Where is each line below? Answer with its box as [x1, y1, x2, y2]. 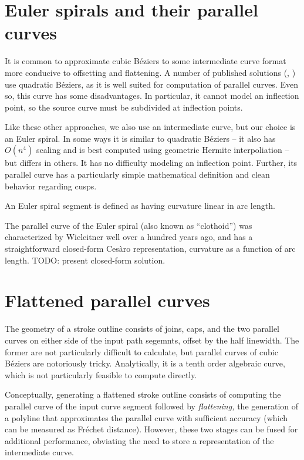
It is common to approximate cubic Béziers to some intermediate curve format [5, 55, 286, 67]
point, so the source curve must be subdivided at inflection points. [5, 101, 243, 113]
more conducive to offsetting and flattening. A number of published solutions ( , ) [5, 66, 296, 78]
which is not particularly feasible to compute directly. [5, 368, 197, 381]
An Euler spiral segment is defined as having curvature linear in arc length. [5, 199, 275, 212]
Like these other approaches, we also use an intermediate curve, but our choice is [5, 121, 296, 133]
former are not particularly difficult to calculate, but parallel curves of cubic [5, 345, 278, 358]
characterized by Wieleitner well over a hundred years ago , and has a [5, 231, 253, 243]
